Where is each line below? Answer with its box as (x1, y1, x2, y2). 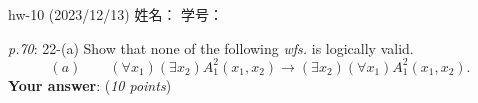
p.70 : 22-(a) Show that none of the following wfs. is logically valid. (8, 37, 414, 58)
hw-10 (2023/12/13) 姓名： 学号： (8, 4, 224, 24)
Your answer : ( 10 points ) (8, 74, 172, 95)
